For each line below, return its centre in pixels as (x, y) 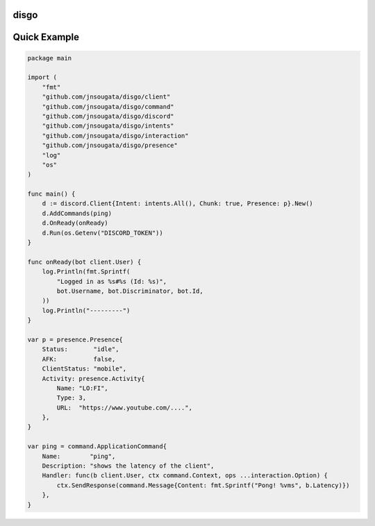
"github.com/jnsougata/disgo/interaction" (115, 136)
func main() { (51, 194)
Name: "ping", (79, 456)
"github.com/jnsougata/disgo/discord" (108, 116)
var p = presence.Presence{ (75, 339)
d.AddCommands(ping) (77, 213)
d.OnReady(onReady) (75, 223)
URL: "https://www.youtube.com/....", (124, 407)
